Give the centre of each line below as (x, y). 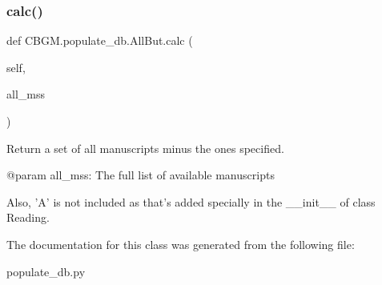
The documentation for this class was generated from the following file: (181, 244)
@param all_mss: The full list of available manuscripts (141, 175)
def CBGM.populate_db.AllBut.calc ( (100, 40)
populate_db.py (46, 271)
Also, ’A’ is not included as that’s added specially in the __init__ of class (191, 201)
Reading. (28, 217)
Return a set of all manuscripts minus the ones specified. (145, 148)
